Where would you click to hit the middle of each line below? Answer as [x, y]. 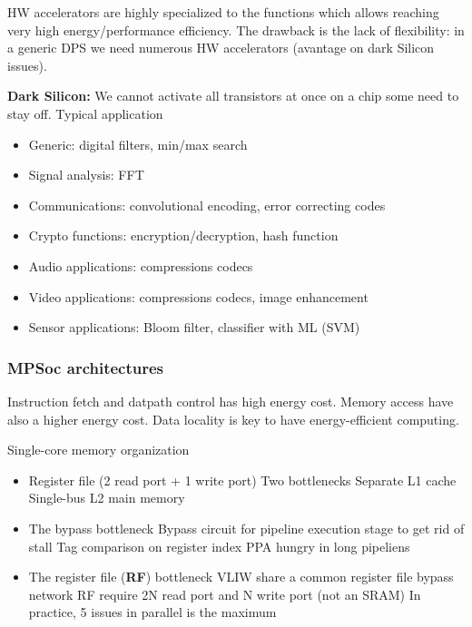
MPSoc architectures [86, 367]
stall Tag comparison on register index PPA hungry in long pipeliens [219, 546]
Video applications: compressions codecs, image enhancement [198, 296]
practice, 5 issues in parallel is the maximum [152, 612]
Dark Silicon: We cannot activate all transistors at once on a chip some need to [233, 96]
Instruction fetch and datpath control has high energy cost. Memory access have [231, 401]
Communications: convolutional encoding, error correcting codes [207, 205]
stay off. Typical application [85, 113]
